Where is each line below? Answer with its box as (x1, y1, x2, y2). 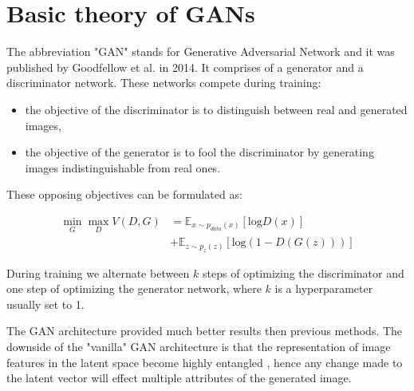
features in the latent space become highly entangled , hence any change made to (6, 353, 403, 370)
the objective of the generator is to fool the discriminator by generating (25, 144, 374, 160)
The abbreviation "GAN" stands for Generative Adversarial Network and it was (6, 43, 395, 60)
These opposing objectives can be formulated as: (6, 186, 242, 203)
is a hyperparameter (274, 280, 373, 297)
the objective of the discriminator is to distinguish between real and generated (25, 101, 408, 117)
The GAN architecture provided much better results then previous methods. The (6, 322, 403, 339)
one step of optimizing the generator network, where (6, 280, 262, 297)
